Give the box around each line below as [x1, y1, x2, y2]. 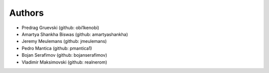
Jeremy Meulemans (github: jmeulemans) [21, 38, 107, 44]
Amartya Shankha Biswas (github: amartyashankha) [21, 31, 128, 37]
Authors [9, 7, 44, 18]
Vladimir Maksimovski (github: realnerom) [21, 59, 107, 65]
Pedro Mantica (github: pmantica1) [21, 45, 92, 51]
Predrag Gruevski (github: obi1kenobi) [21, 25, 100, 31]
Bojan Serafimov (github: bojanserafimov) [21, 52, 107, 58]
